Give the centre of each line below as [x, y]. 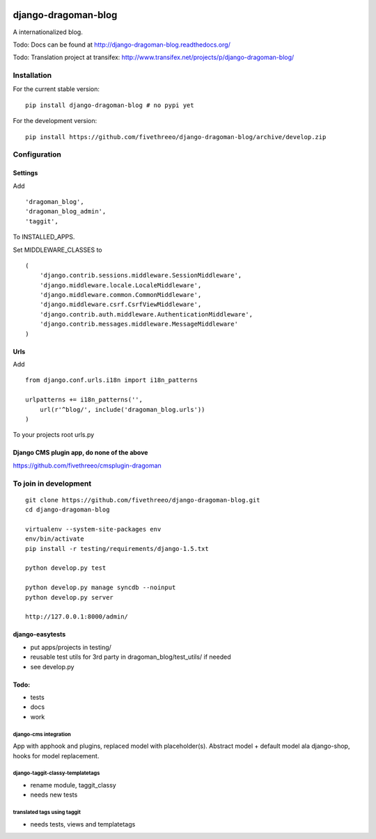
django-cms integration [42, 734]
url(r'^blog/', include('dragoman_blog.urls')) [122, 409]
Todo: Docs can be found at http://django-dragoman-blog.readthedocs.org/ [122, 45]
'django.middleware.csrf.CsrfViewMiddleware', [120, 305]
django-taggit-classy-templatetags [56, 773]
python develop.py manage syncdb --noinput [101, 588]
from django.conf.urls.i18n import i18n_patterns [112, 380]
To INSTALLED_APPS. [44, 237]
